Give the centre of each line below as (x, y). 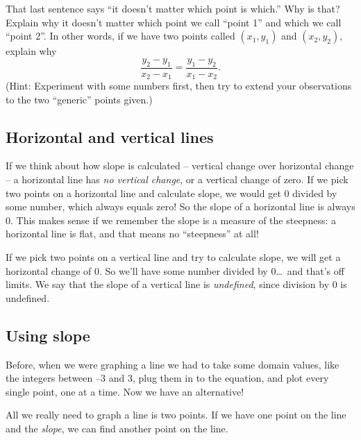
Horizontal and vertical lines (110, 136)
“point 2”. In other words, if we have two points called (120, 36)
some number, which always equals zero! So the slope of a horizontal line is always (180, 206)
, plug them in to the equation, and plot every (230, 378)
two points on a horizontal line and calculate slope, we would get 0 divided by (171, 193)
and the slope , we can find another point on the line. (117, 428)
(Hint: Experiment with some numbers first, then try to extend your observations (179, 86)
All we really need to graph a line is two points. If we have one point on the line (176, 415)
